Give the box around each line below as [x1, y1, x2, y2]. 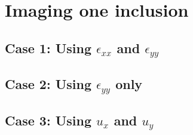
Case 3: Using [5, 111, 91, 129]
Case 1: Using [5, 38, 91, 57]
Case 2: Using [5, 75, 91, 93]
